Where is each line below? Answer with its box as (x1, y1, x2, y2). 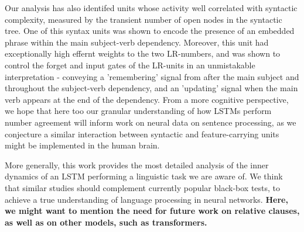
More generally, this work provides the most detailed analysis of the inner (5, 158, 269, 171)
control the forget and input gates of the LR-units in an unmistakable (5, 58, 255, 71)
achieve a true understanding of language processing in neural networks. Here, (5, 193, 288, 205)
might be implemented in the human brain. (5, 139, 160, 151)
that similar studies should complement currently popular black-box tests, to (5, 181, 281, 193)
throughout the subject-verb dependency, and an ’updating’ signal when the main (5, 82, 298, 94)
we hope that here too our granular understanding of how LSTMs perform (5, 105, 272, 117)
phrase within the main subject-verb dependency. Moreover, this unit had (5, 36, 269, 48)
